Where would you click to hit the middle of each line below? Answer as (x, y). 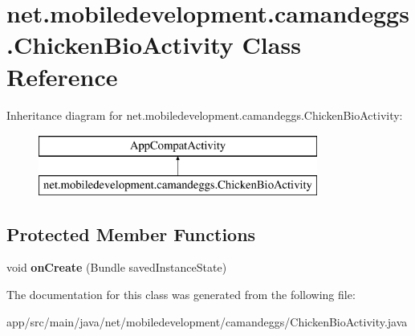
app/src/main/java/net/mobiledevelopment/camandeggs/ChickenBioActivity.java (207, 321)
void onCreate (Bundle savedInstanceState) (117, 267)
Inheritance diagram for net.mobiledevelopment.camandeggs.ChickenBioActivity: (205, 115)
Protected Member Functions (131, 234)
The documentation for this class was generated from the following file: (181, 295)
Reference (62, 76)
